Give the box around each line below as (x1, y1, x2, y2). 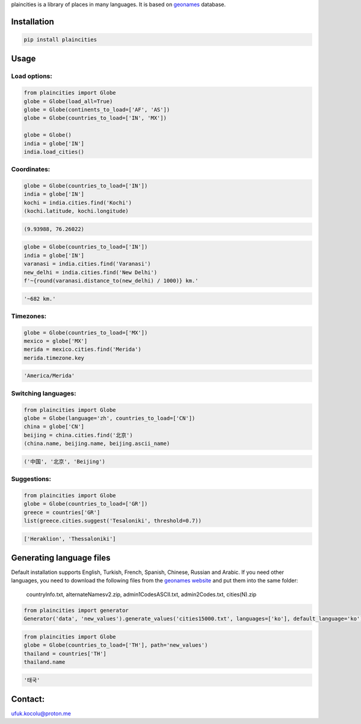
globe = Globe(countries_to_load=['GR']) (23, 500, 148, 508)
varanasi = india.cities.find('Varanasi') (23, 260, 151, 268)
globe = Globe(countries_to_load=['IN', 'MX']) (23, 115, 167, 122)
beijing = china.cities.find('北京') (23, 432, 133, 438)
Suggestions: (11, 475, 51, 483)
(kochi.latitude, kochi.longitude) (23, 208, 129, 215)
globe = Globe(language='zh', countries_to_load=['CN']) (23, 415, 196, 421)
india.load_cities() (23, 148, 84, 155)
